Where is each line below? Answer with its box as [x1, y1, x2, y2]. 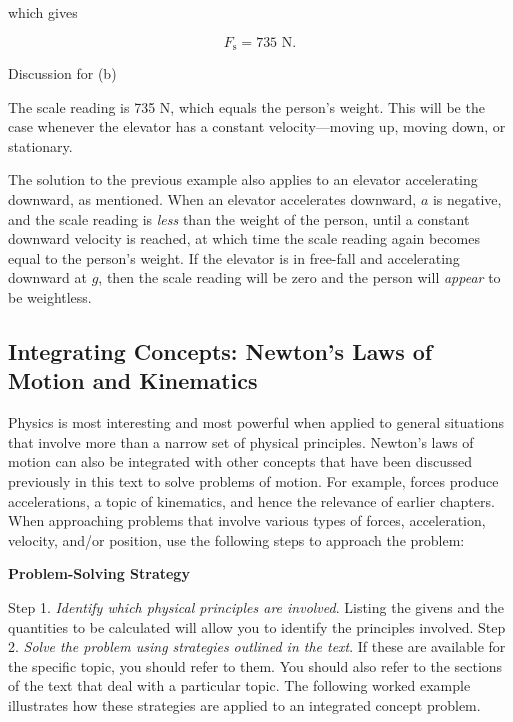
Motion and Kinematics [8, 365, 258, 396]
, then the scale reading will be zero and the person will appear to [98, 267, 501, 288]
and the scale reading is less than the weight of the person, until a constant [8, 208, 470, 229]
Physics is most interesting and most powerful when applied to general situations [8, 412, 504, 433]
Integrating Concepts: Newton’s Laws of [8, 335, 433, 366]
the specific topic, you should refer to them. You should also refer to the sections [8, 655, 503, 676]
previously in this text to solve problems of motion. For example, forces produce [8, 470, 499, 491]
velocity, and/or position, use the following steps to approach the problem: [8, 529, 465, 550]
